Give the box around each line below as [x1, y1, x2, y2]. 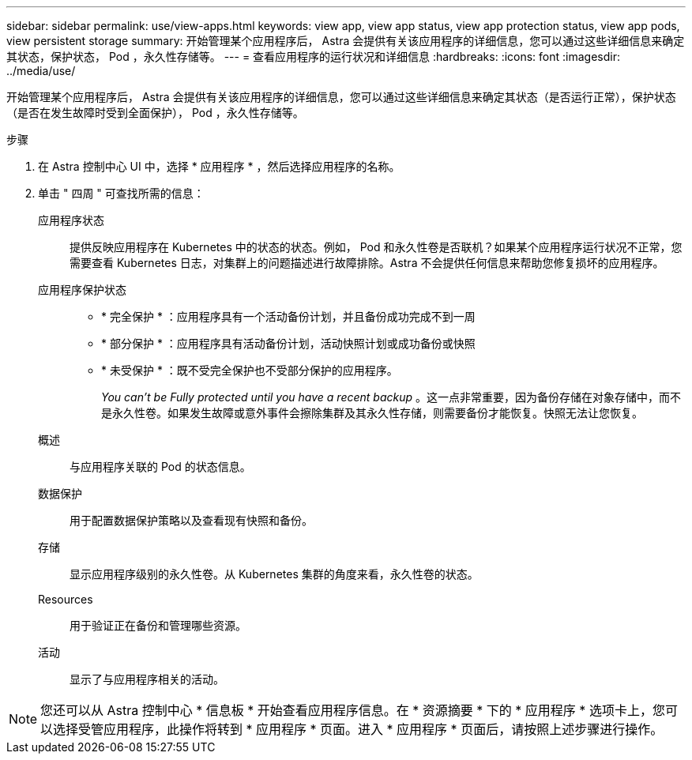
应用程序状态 [38, 213, 104, 227]
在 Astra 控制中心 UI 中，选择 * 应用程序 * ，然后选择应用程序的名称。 [38, 160, 401, 173]
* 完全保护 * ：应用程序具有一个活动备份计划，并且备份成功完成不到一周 [101, 310, 476, 323]
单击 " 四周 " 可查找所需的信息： [38, 186, 205, 200]
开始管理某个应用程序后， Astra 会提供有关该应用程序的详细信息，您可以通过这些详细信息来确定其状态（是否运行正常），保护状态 [6, 90, 676, 103]
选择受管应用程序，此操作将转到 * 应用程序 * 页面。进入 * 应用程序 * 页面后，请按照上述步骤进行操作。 [53, 721, 664, 737]
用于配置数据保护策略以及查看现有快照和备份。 [70, 514, 313, 527]
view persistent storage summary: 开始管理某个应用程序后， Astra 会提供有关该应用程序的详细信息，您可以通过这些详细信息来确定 [6, 34, 685, 47]
